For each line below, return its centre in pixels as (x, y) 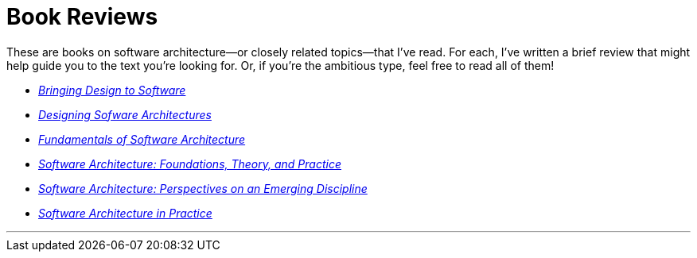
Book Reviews (82, 17)
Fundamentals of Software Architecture (142, 139)
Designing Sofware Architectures (125, 114)
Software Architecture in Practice (125, 213)
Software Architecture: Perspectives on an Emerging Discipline (203, 188)
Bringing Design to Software (112, 90)
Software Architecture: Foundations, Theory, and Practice (190, 164)
